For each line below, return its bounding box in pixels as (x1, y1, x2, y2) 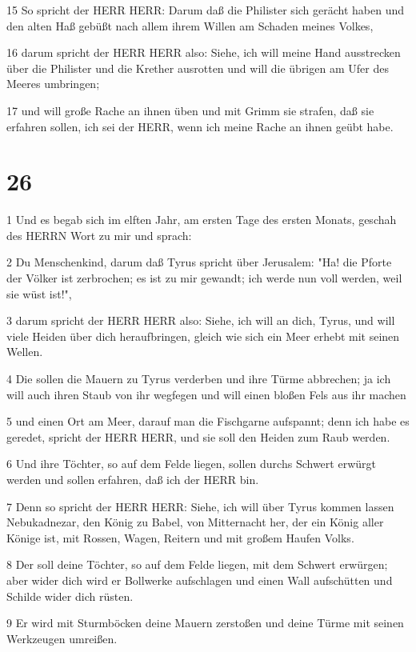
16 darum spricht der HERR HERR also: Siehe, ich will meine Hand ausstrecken (6, 44, 401, 61)
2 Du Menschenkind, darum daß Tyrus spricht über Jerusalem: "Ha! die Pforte (6, 254, 392, 270)
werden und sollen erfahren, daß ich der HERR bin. (6, 471, 259, 487)
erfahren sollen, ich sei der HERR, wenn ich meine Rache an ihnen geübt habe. (6, 118, 394, 134)
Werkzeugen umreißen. (6, 630, 118, 646)
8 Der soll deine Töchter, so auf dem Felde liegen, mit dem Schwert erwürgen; (6, 556, 388, 573)
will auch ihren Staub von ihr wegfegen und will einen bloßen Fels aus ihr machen (6, 386, 406, 402)
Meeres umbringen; (6, 75, 100, 92)
